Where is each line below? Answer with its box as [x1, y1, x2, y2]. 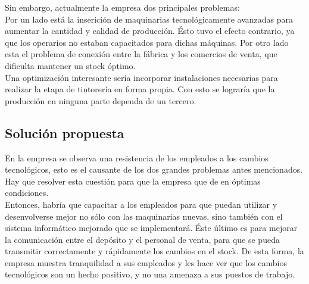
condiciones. [5, 186, 49, 199]
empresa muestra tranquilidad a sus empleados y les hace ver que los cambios [5, 256, 287, 269]
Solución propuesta [5, 123, 124, 142]
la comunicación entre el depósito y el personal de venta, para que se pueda [5, 233, 280, 245]
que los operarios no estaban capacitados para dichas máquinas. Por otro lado [5, 36, 289, 48]
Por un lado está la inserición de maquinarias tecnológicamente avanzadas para [5, 13, 294, 25]
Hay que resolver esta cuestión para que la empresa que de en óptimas [5, 174, 261, 187]
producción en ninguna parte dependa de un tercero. [5, 94, 196, 107]
